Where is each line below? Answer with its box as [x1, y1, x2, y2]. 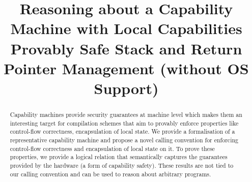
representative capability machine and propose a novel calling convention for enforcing [10, 135, 238, 144]
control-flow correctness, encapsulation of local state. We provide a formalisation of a [10, 127, 235, 136]
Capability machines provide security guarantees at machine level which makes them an [10, 110, 242, 118]
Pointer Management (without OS [4, 57, 249, 78]
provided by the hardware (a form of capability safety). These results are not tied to [10, 161, 234, 169]
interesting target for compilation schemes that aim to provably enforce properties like [10, 118, 239, 127]
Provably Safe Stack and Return [10, 38, 242, 58]
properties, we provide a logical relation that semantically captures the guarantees [10, 153, 228, 161]
